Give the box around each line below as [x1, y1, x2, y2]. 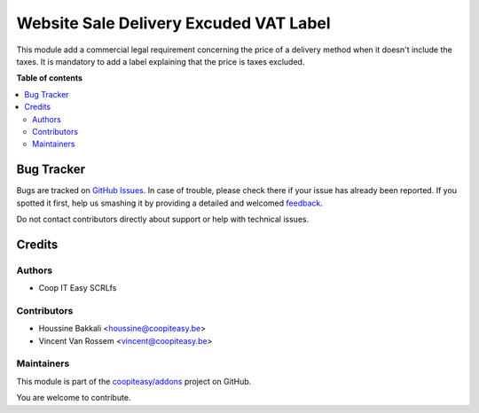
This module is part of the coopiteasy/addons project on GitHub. [16, 376, 252, 386]
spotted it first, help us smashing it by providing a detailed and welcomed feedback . [16, 198, 324, 208]
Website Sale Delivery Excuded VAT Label [16, 13, 332, 33]
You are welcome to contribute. [16, 393, 131, 403]
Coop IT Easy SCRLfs [38, 283, 117, 293]
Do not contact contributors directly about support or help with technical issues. [16, 214, 310, 224]
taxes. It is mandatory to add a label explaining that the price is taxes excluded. [16, 56, 305, 66]
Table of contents [16, 73, 83, 83]
